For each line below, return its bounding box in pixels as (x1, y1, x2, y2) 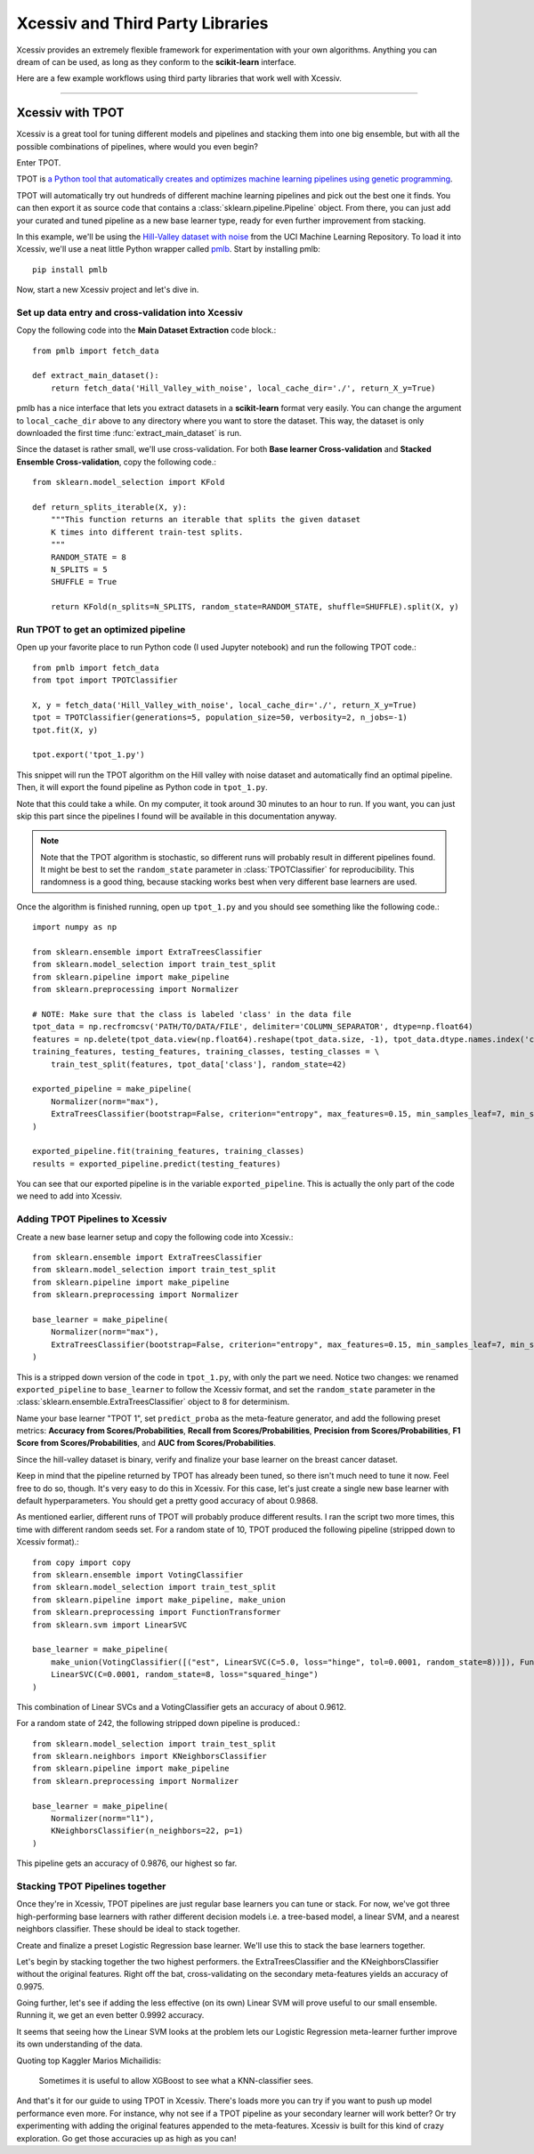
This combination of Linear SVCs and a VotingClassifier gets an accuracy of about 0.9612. (16, 1701, 347, 1712)
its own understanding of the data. (16, 2038, 142, 2050)
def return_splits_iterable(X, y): (32, 502, 188, 512)
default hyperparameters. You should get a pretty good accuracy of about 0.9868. (16, 1496, 319, 1506)
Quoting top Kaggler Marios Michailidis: (16, 2055, 162, 2066)
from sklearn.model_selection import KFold (32, 477, 225, 488)
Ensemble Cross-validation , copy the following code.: (16, 456, 217, 467)
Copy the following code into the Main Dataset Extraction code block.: (16, 325, 277, 335)
